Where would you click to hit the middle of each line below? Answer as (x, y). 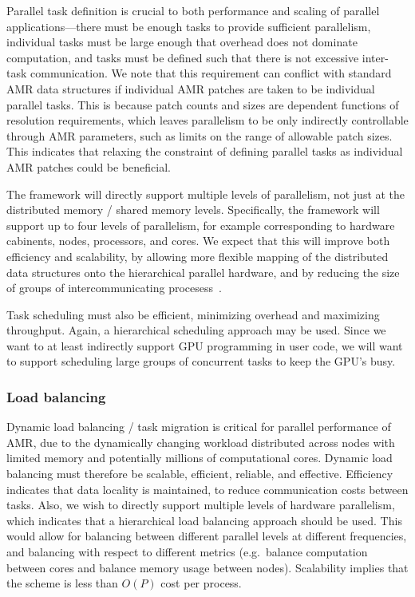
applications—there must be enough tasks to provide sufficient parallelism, (189, 26)
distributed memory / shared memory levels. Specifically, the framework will (193, 210)
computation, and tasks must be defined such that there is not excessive (183, 57)
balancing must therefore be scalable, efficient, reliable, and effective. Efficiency (200, 474)
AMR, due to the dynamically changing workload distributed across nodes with (201, 442)
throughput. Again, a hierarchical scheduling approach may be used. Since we (196, 330)
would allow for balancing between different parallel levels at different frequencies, (207, 536)
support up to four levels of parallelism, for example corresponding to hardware (201, 225)
